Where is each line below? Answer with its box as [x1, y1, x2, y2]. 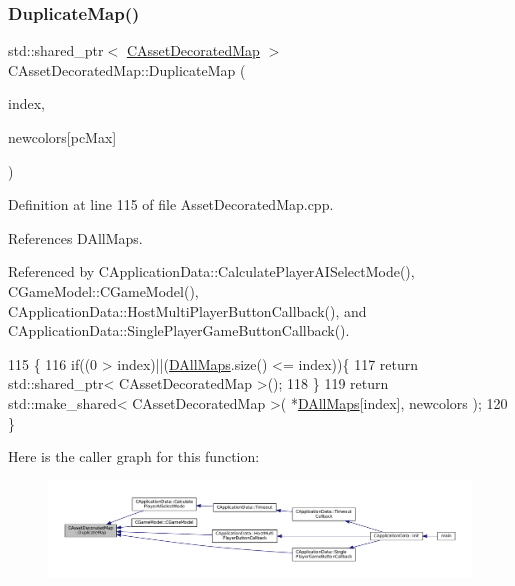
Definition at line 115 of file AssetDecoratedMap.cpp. [8, 194, 334, 215]
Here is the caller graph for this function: [8, 446, 260, 467]
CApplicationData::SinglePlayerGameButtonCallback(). [8, 320, 350, 341]
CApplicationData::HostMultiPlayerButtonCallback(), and [8, 300, 367, 321]
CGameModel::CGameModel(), [8, 280, 199, 301]
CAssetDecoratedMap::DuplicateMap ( [8, 59, 246, 80]
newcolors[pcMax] [8, 127, 117, 147]
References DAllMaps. [8, 227, 143, 248]
